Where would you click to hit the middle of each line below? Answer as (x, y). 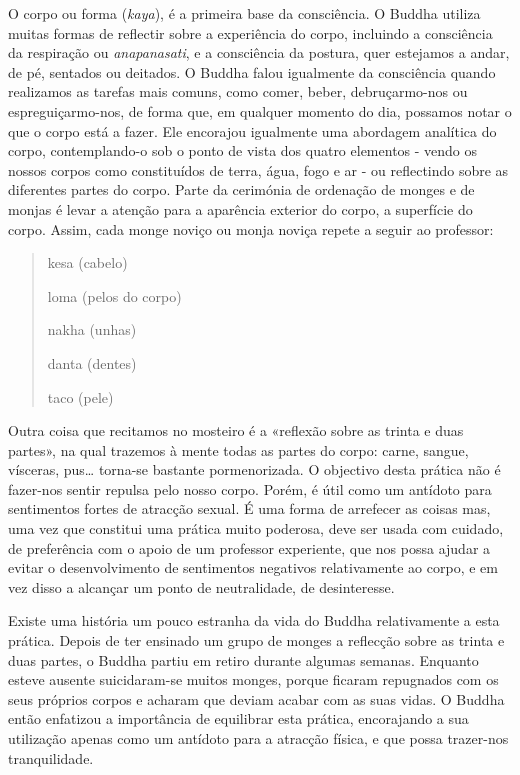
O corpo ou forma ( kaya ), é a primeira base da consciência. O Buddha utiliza (244, 13)
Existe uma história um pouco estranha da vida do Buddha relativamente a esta (254, 620)
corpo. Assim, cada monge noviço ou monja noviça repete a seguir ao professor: (251, 228)
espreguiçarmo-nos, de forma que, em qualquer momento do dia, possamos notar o (260, 110)
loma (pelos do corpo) (114, 295)
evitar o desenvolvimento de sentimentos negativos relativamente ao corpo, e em (253, 567)
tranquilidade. (51, 757)
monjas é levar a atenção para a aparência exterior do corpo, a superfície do (240, 208)
